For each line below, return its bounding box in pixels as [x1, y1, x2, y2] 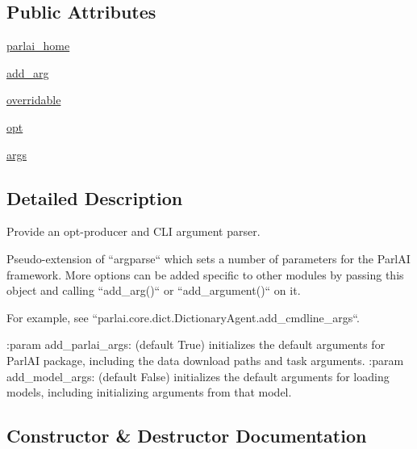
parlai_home [6, 37, 70, 54]
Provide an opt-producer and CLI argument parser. [6, 223, 261, 240]
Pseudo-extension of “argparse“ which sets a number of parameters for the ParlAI [6, 250, 411, 266]
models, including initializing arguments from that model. [6, 384, 292, 401]
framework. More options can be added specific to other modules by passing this [6, 266, 404, 283]
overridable [6, 91, 61, 108]
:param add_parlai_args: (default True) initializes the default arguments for [6, 336, 386, 353]
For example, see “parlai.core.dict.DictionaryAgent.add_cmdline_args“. [6, 308, 360, 325]
